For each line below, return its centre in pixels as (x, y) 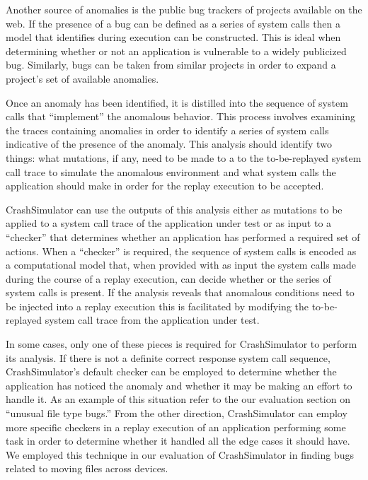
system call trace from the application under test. (152, 320)
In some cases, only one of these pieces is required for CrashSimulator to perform (182, 344)
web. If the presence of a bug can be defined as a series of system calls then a (173, 23)
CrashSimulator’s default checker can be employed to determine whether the (171, 371)
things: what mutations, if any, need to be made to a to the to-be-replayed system (184, 157)
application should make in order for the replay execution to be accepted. (165, 186)
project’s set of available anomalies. (82, 78)
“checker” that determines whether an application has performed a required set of (183, 236)
